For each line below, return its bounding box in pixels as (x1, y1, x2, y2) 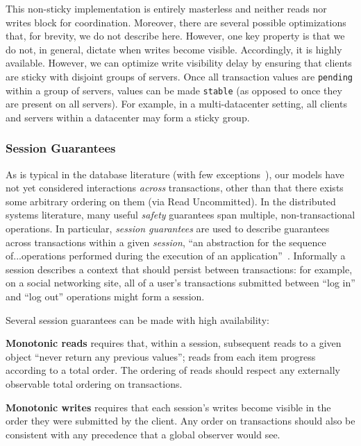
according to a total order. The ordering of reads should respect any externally (6, 363, 341, 377)
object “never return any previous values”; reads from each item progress (6, 349, 316, 363)
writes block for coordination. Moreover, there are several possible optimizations (6, 15, 346, 29)
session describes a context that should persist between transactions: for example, (6, 261, 353, 276)
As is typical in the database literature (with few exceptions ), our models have (6, 166, 344, 181)
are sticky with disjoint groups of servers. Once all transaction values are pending (6, 69, 353, 83)
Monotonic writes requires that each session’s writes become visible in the (6, 400, 331, 414)
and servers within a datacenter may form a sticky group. (6, 110, 250, 124)
